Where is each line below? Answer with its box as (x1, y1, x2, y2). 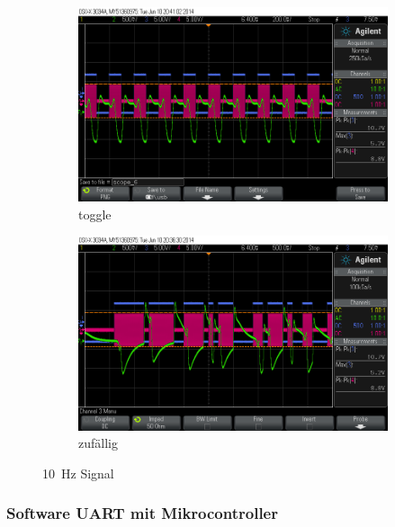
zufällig (78, 433, 118, 452)
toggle (78, 204, 112, 223)
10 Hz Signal (42, 463, 114, 482)
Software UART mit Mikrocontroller (6, 502, 278, 524)
